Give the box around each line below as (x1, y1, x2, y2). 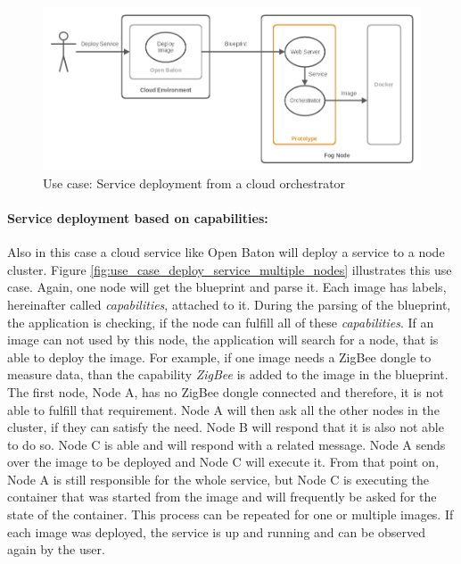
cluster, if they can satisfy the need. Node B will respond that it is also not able (7, 418, 444, 436)
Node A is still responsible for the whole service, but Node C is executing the (7, 469, 430, 488)
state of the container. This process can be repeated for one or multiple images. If (7, 505, 454, 524)
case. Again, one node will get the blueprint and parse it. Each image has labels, (7, 278, 447, 296)
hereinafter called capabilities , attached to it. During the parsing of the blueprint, (7, 294, 451, 313)
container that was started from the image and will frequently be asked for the (7, 487, 437, 506)
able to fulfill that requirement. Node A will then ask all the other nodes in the (7, 400, 440, 419)
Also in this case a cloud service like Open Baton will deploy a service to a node (7, 243, 445, 261)
